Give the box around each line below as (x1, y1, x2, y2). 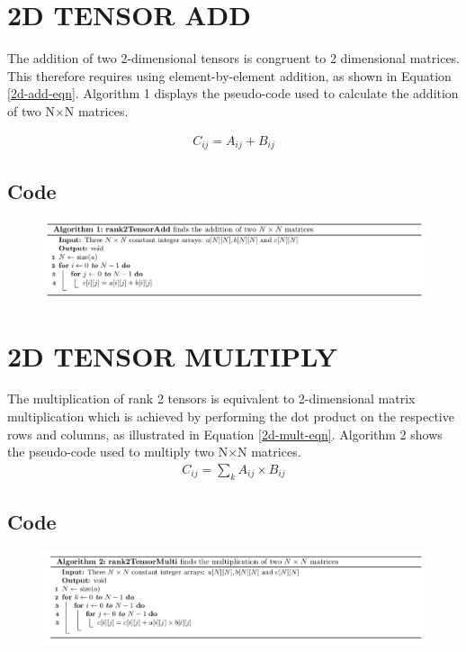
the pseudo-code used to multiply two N (7, 442, 229, 461)
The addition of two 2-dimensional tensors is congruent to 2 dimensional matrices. (7, 49, 461, 68)
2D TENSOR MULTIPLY (7, 337, 337, 374)
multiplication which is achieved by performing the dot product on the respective (7, 407, 454, 426)
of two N (7, 101, 55, 120)
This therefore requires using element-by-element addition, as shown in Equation (7, 66, 452, 85)
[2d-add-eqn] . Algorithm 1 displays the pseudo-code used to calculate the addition (7, 84, 459, 103)
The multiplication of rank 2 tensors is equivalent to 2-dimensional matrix (7, 389, 416, 408)
